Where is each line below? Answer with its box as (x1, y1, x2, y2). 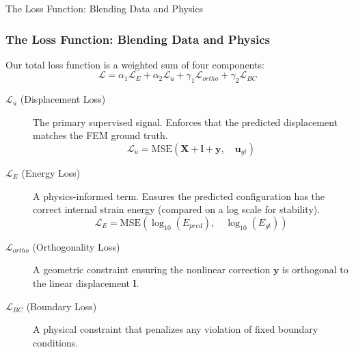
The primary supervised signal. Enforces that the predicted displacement (33, 114, 338, 129)
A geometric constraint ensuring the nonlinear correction (33, 262, 271, 277)
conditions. (33, 335, 79, 349)
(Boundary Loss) (26, 299, 97, 313)
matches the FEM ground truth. (33, 128, 168, 142)
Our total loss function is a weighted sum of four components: (5, 57, 264, 71)
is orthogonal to (282, 262, 349, 277)
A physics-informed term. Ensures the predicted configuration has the (33, 188, 325, 203)
